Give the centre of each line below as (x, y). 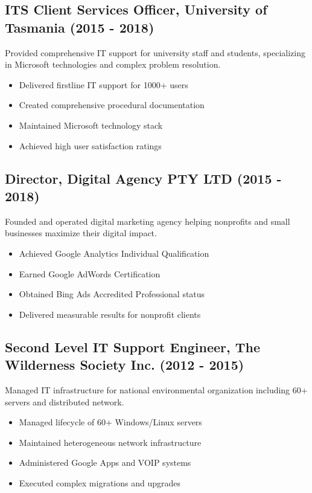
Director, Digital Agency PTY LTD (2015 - (143, 178)
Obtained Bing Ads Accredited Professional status (112, 294)
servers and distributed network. (65, 401)
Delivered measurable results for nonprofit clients (110, 314)
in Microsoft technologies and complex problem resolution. (113, 64)
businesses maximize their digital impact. (81, 233)
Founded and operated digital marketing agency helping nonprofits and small (148, 221)
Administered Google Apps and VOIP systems (105, 462)
